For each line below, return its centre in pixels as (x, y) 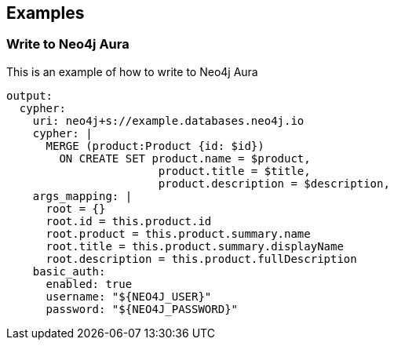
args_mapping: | (82, 196)
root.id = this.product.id (129, 221)
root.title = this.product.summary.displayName (195, 246)
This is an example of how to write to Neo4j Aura (132, 71)
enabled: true (89, 284)
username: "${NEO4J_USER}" (129, 296)
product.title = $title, (234, 171)
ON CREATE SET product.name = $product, (185, 158)
